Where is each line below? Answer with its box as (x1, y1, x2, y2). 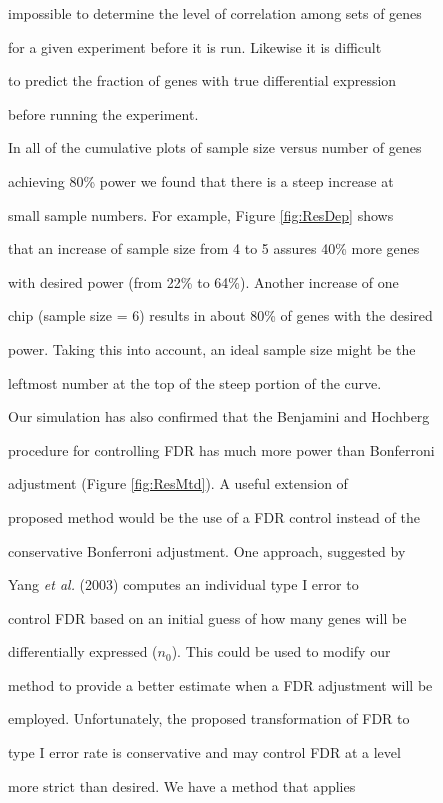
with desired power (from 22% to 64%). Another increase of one (8, 271, 399, 292)
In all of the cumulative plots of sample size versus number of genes (8, 137, 422, 158)
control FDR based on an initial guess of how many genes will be (8, 607, 407, 628)
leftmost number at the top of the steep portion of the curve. (8, 372, 382, 393)
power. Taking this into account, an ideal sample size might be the (8, 338, 416, 359)
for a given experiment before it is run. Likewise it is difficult (8, 36, 382, 57)
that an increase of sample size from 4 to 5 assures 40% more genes (8, 238, 420, 259)
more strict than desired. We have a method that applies (8, 775, 356, 796)
